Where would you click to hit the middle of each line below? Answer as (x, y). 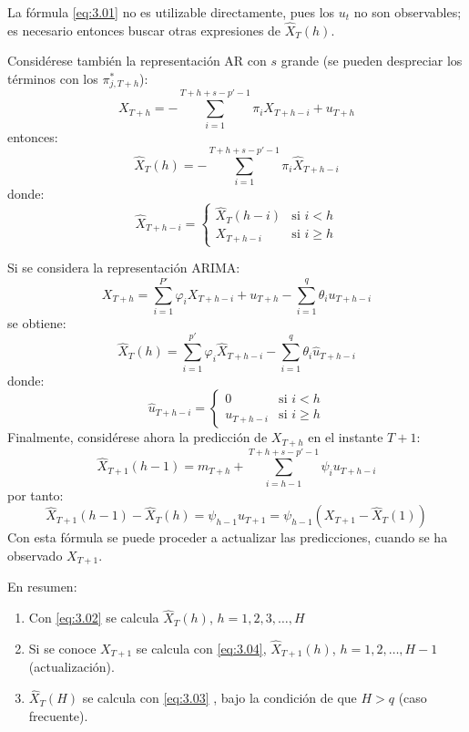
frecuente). (58, 715)
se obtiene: (37, 322)
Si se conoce (62, 649)
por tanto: (36, 495)
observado (35, 555)
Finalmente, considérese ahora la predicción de (138, 437)
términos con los (53, 78)
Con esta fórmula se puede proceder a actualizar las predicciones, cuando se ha (228, 537)
